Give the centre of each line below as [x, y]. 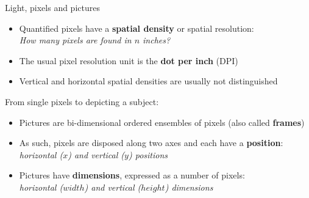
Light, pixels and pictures [52, 7]
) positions [148, 154]
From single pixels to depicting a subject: [82, 101]
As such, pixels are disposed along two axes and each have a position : [151, 143]
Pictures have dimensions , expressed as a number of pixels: [132, 175]
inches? [157, 40]
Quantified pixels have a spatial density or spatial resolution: [137, 28]
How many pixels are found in [75, 40]
